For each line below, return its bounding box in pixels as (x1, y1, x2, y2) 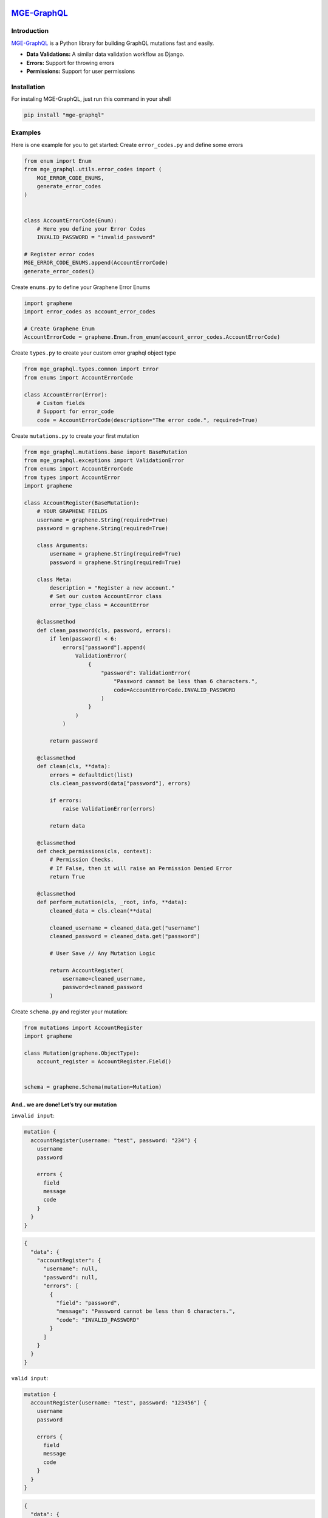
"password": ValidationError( (100, 669, 191, 676)
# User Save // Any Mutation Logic (49, 950, 156, 956)
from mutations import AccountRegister (24, 1024, 143, 1031)
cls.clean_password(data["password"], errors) (49, 780, 191, 786)
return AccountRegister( (49, 967, 124, 974)
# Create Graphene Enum (24, 325, 95, 332)
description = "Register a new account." (49, 584, 175, 591)
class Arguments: (36, 542, 89, 549)
